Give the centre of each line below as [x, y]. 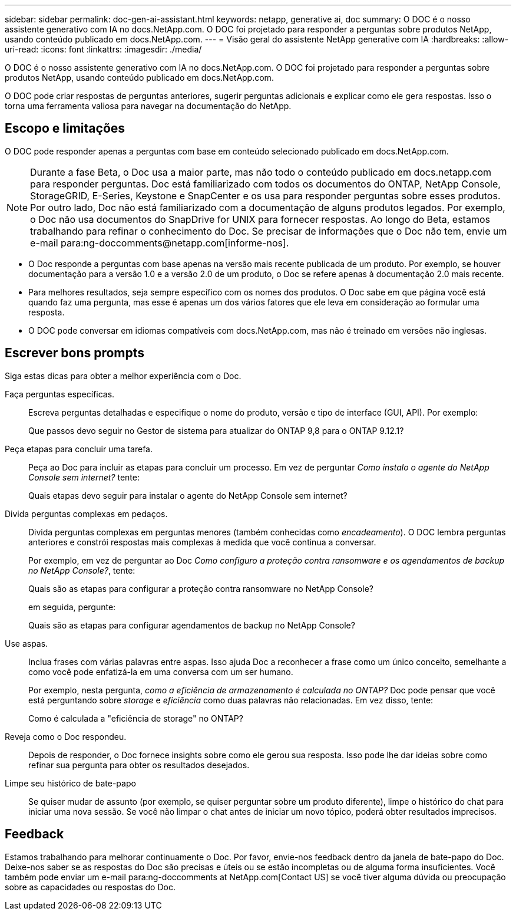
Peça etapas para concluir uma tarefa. [79, 449]
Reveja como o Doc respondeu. [66, 736]
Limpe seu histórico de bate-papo [70, 783]
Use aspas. [27, 643]
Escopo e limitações [65, 129]
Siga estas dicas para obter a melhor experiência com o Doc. [123, 376]
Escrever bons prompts [75, 353]
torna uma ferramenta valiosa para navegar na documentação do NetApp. [148, 106]
